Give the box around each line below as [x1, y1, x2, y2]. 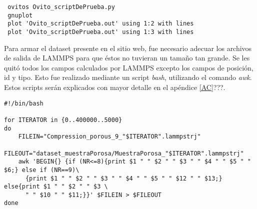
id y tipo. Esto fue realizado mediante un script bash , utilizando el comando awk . [4, 72, 252, 82]
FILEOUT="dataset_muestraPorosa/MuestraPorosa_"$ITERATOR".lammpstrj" [4, 149, 244, 157]
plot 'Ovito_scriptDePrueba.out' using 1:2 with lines [7, 20, 194, 27]
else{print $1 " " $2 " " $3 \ [4, 183, 108, 190]
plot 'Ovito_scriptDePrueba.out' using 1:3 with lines [7, 28, 194, 35]
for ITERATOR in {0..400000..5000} [4, 116, 122, 123]
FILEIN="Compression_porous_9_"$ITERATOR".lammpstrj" [18, 133, 201, 140]
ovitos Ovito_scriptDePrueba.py [7, 3, 115, 10]
